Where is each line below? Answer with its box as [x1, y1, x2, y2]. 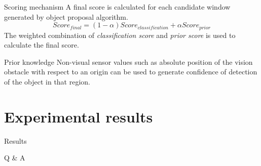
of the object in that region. [4, 76, 91, 87]
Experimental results [4, 106, 153, 127]
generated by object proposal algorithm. [4, 11, 128, 22]
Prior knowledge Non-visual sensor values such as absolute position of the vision [4, 56, 253, 67]
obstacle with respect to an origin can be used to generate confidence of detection [4, 66, 257, 77]
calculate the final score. [4, 39, 79, 50]
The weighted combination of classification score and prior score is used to [4, 29, 236, 40]
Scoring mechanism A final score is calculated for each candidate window [4, 2, 231, 12]
